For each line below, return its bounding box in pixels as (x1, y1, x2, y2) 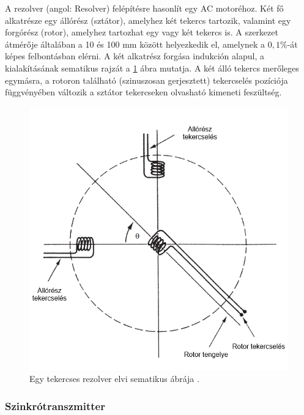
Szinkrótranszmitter (5, 398, 105, 413)
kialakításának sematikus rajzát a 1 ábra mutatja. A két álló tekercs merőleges (5, 61, 299, 74)
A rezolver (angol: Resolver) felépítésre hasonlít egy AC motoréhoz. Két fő (5, 2, 284, 14)
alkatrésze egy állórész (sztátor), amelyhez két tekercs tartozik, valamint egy (5, 13, 291, 26)
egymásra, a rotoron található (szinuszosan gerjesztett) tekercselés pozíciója (5, 73, 288, 86)
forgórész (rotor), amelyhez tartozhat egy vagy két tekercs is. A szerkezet (5, 26, 278, 39)
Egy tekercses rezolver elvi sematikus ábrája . (29, 372, 199, 385)
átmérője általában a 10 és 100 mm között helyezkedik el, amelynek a (5, 37, 265, 50)
